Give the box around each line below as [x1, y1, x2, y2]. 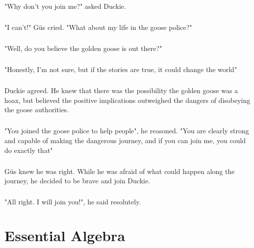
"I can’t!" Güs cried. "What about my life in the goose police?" [4, 22, 192, 32]
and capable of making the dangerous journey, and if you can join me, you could [4, 135, 246, 145]
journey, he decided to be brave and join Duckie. [4, 175, 151, 186]
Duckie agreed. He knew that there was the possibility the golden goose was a [4, 85, 238, 96]
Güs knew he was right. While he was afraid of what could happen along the [4, 166, 235, 176]
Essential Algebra [4, 225, 126, 245]
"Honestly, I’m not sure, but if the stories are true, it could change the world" [4, 64, 237, 74]
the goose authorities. [4, 104, 69, 115]
